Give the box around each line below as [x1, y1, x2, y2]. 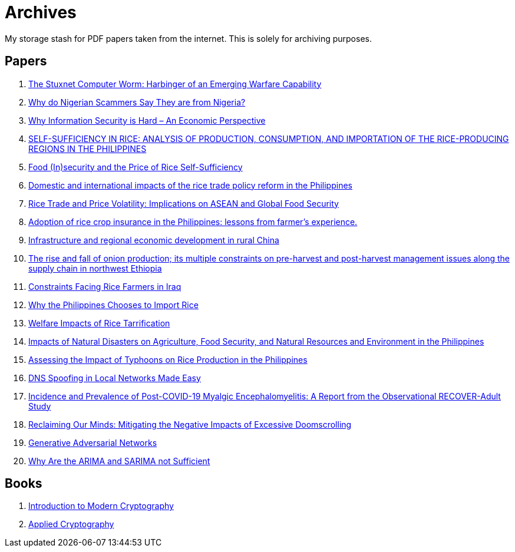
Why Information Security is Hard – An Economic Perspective [28, 115, 266, 125]
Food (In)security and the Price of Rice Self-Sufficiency [28, 161, 243, 172]
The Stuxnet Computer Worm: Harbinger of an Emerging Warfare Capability [28, 78, 322, 89]
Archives [5, 2, 77, 22]
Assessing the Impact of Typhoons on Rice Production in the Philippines [28, 354, 308, 365]
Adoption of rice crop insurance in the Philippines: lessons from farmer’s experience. [28, 216, 358, 227]
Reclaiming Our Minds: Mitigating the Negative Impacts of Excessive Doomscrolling [28, 419, 352, 429]
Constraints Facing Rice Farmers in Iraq [28, 281, 181, 292]
